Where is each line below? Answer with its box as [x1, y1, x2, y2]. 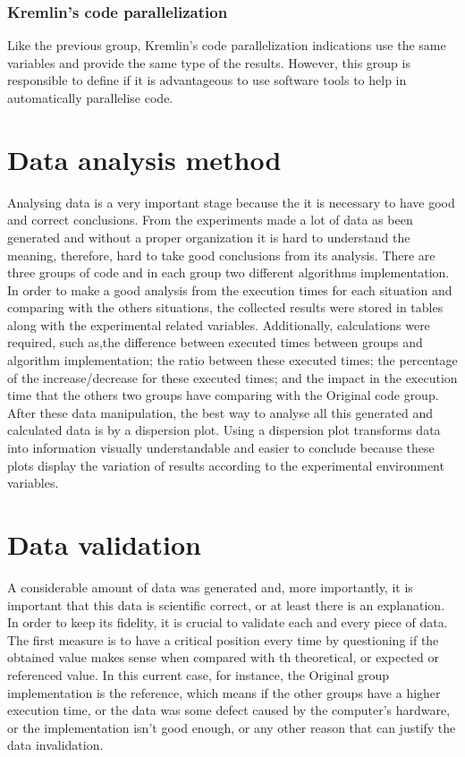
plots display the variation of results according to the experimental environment [7, 455, 444, 474]
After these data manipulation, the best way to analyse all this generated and [7, 403, 433, 421]
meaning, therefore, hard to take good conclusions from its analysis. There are [7, 245, 435, 264]
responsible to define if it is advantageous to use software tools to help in [7, 71, 407, 89]
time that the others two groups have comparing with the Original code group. [7, 386, 439, 404]
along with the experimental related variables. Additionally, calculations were [7, 315, 430, 334]
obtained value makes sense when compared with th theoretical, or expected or [7, 648, 439, 667]
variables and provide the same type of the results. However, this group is [7, 53, 410, 72]
